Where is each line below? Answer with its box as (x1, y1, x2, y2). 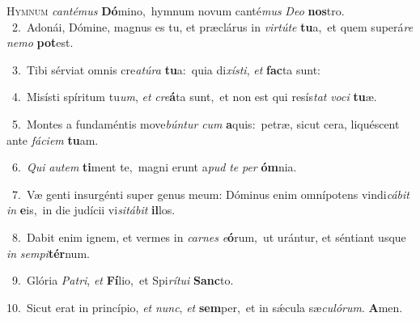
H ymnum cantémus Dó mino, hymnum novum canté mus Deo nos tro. (6, 2, 345, 19)
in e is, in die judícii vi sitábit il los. (6, 201, 176, 218)
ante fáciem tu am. (6, 131, 99, 148)
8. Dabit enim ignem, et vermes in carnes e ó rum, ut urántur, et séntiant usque (11, 228, 406, 245)
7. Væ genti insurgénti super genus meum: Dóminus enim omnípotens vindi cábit (11, 185, 409, 202)
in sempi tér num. (6, 244, 90, 261)
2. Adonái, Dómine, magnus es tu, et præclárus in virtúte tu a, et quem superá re (11, 18, 414, 35)
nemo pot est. (6, 34, 74, 51)
